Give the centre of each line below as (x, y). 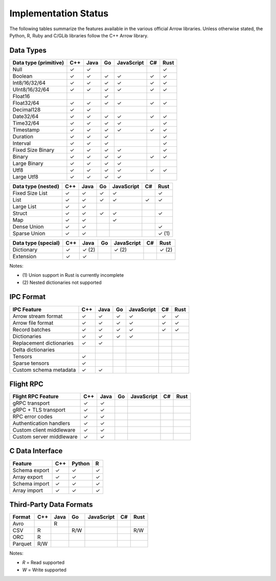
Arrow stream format (38, 316)
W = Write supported (44, 570)
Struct (20, 213)
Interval (21, 143)
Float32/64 (26, 103)
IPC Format (28, 297)
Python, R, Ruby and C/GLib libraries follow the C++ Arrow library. (79, 35)
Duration (23, 137)
